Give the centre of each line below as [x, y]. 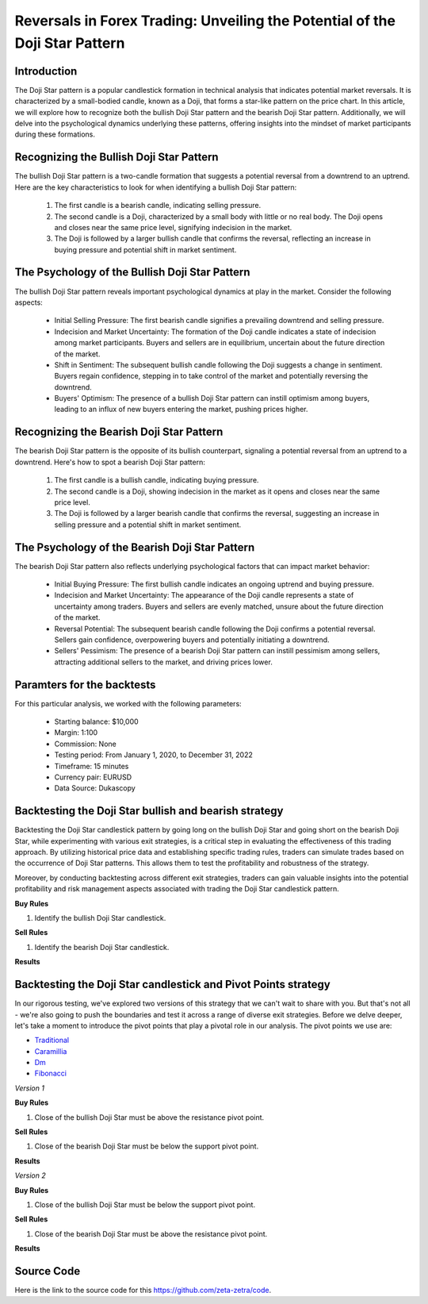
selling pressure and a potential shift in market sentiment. [148, 525]
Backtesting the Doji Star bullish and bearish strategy [149, 811]
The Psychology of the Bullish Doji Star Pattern [132, 273]
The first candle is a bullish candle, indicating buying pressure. [157, 480]
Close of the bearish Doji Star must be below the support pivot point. [147, 1146]
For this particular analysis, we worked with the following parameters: [128, 703]
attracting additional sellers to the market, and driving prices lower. [163, 662]
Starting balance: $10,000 [96, 721]
